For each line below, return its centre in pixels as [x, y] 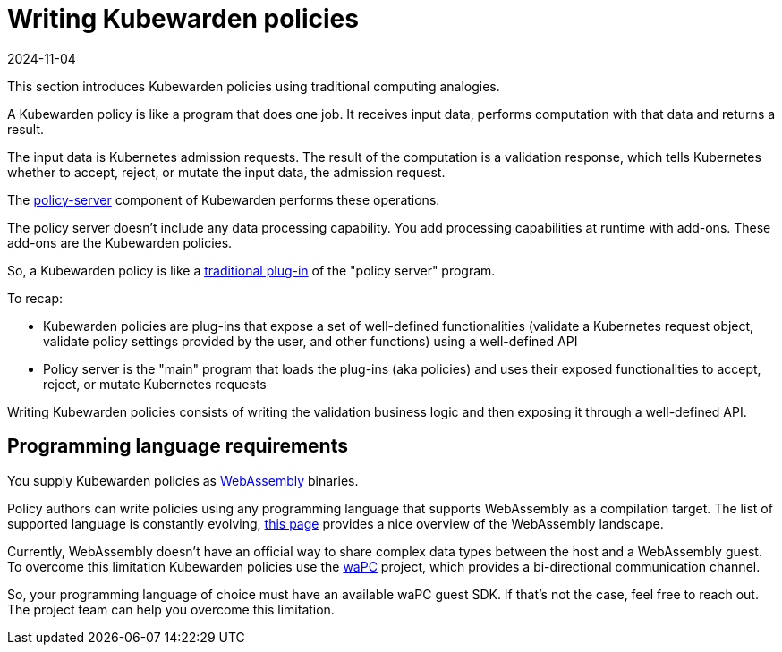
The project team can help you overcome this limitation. [171, 609]
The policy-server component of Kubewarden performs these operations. [224, 199]
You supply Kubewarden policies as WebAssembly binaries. [183, 480]
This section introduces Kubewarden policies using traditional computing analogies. [254, 86]
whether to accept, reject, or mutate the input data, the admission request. [226, 172]
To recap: [35, 298]
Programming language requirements [178, 446]
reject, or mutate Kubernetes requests [155, 384]
